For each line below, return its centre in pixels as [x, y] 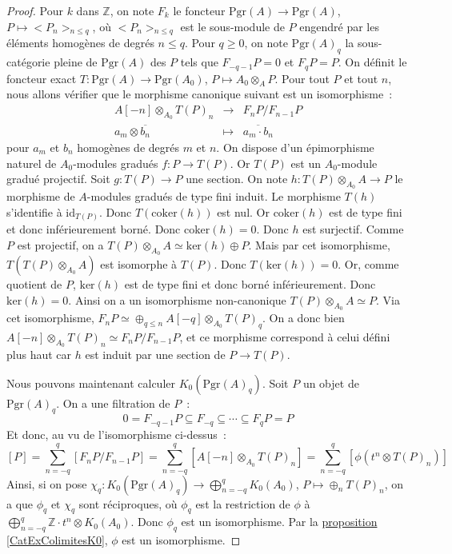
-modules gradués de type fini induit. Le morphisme [214, 196]
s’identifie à [34, 211]
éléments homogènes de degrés [80, 43]
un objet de [331, 383]
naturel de [32, 163]
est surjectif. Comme [353, 229]
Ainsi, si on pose [47, 483]
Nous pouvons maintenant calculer [91, 383]
